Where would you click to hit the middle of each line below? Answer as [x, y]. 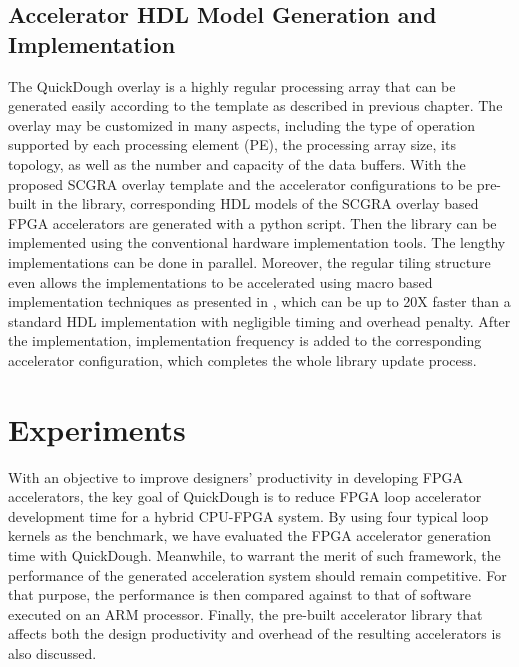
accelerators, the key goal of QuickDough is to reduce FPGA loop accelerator [245, 496]
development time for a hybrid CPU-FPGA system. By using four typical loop [248, 515]
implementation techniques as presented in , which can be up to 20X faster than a [259, 301]
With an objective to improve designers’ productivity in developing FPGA [236, 476]
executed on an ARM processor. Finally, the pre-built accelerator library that [245, 613]
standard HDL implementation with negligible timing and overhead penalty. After [259, 320]
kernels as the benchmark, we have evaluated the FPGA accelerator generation [250, 535]
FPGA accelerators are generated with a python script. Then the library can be [252, 222]
